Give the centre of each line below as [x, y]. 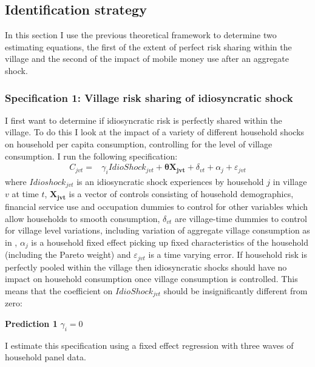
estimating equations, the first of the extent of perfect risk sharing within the [148, 46]
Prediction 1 [31, 323]
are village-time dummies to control [241, 218]
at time [25, 194]
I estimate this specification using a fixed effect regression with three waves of [149, 345]
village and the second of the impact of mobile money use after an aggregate [147, 59]
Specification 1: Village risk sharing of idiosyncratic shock [149, 97]
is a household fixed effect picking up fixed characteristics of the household [170, 242]
